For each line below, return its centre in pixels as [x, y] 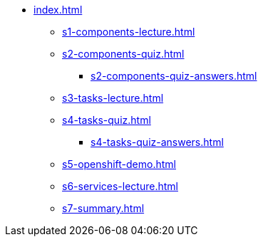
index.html [58, 10]
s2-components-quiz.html [123, 54]
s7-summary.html [103, 208]
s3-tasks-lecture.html [113, 98]
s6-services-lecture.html [120, 186]
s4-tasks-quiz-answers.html [157, 142]
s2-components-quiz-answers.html [174, 76]
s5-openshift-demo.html [119, 164]
